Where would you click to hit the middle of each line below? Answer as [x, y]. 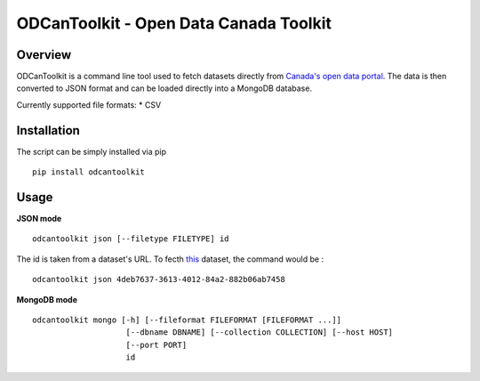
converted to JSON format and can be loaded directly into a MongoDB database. [164, 88]
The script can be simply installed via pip [92, 151]
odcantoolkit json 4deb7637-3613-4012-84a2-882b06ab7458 [159, 280]
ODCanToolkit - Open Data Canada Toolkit [174, 23]
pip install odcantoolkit [89, 172]
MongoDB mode [47, 299]
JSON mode [39, 219]
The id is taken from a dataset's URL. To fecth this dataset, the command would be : [170, 259]
